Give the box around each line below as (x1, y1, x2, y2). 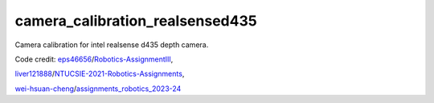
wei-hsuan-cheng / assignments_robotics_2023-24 (14, 84, 182, 93)
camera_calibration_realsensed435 (14, 12, 257, 30)
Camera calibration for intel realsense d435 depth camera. (14, 40, 209, 50)
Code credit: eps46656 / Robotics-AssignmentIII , (14, 54, 174, 64)
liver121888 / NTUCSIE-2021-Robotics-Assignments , (14, 69, 185, 79)
